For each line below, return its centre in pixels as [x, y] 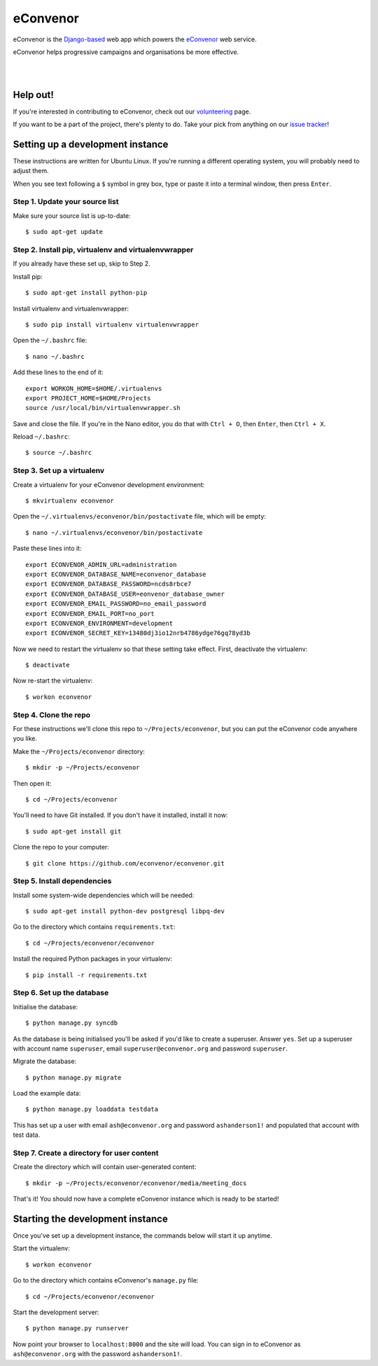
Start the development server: [56, 1312]
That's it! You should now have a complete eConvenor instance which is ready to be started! [146, 1199]
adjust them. [31, 171]
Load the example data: [47, 1093]
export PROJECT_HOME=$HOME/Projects [88, 398]
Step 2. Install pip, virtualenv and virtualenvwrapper [103, 250]
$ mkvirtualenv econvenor [70, 500]
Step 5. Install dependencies [62, 881]
